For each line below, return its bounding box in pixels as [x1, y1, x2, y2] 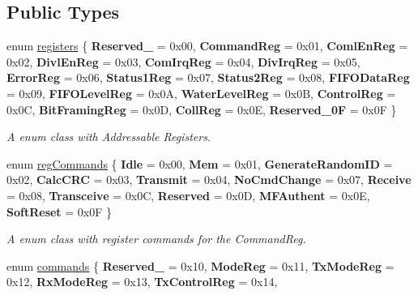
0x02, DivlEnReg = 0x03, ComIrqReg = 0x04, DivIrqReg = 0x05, [6, 53, 360, 70]
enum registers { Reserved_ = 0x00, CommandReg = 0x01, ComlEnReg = [6, 37, 408, 54]
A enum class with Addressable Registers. [6, 128, 211, 145]
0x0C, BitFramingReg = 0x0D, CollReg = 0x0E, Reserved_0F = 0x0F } [6, 100, 397, 118]
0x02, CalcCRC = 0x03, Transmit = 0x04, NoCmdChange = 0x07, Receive [6, 171, 412, 188]
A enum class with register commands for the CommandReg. [6, 230, 306, 247]
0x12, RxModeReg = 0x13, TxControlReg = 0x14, [6, 273, 278, 290]
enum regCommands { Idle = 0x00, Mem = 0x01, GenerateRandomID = [6, 155, 393, 172]
